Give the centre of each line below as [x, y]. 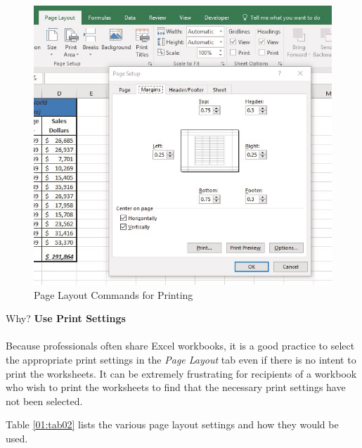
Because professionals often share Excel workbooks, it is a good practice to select [180, 346]
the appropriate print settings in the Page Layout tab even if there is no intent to [181, 359]
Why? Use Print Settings [66, 318]
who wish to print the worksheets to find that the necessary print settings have [176, 387]
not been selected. [44, 401]
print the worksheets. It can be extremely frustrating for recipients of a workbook [181, 373]
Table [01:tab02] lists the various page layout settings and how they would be [172, 424]
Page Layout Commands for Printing [114, 294]
